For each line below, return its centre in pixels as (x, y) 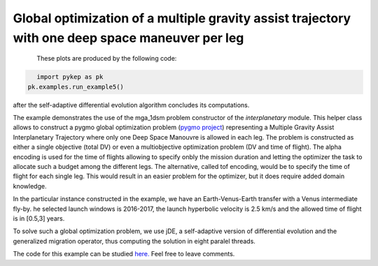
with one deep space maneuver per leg (128, 38)
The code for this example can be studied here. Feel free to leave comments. (124, 254)
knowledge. (30, 186)
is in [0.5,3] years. (39, 219)
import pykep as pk (70, 77)
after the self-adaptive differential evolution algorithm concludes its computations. (131, 105)
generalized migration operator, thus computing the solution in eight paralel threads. (134, 241)
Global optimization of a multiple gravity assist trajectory (182, 18)
